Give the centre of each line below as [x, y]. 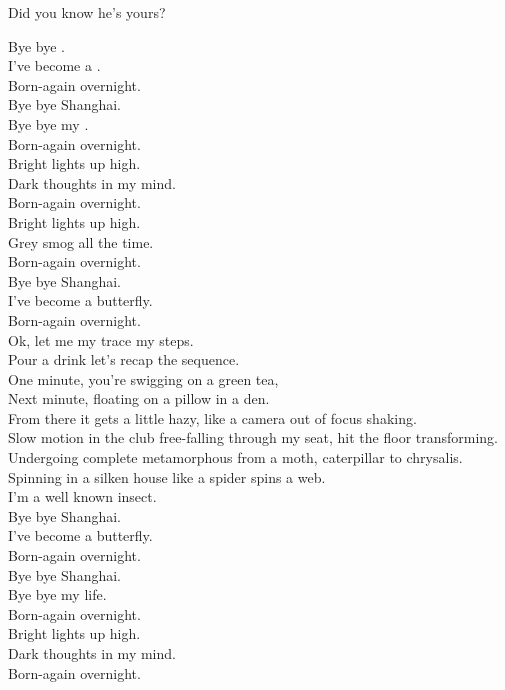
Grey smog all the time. [81, 241]
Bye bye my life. [57, 594]
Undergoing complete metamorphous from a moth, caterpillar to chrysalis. [235, 457]
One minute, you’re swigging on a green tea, [143, 378]
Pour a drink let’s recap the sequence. [124, 359]
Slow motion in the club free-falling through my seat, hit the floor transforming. [253, 437]
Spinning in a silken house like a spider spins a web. [167, 476]
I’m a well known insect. [82, 496]
